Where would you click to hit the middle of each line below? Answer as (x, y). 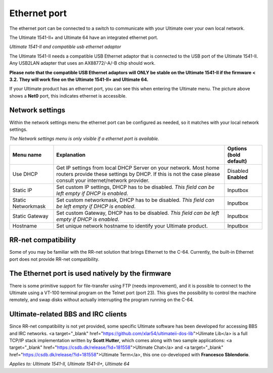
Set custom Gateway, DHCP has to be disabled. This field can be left (138, 213)
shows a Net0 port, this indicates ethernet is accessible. (68, 96)
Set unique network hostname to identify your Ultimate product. (132, 226)
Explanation (71, 155)
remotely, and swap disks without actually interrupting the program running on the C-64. (102, 300)
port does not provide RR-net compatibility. (54, 259)
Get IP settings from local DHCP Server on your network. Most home (138, 168)
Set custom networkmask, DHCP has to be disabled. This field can (135, 200)
